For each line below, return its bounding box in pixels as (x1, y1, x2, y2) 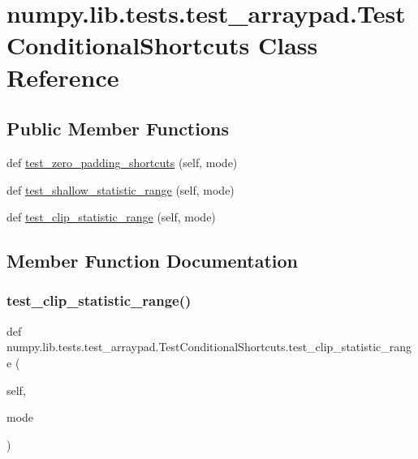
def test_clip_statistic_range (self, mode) (6, 208, 216, 225)
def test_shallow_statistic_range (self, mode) (6, 181, 235, 198)
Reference (6, 60, 119, 93)
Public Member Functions (6, 116, 229, 141)
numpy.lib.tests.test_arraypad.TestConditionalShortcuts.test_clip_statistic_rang (6, 338, 412, 355)
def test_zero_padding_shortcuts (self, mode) (6, 153, 238, 170)
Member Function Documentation (6, 248, 299, 273)
